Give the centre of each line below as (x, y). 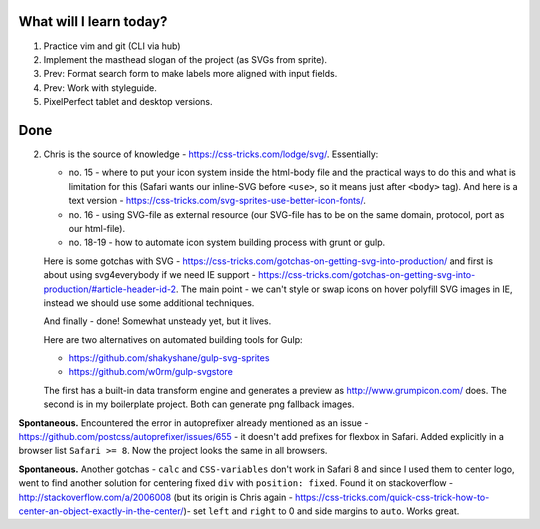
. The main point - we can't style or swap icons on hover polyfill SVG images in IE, (344, 289)
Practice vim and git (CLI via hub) (112, 46)
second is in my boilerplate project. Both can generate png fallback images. (199, 404)
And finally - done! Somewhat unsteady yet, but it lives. (157, 321)
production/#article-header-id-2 (110, 289)
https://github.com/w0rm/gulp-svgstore (151, 372)
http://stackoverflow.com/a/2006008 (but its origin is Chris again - (156, 497)
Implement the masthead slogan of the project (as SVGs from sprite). (185, 59)
